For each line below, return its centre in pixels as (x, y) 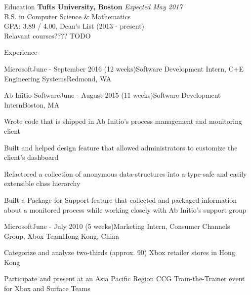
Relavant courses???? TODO (47, 35)
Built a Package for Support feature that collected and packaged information (121, 200)
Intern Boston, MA (32, 104)
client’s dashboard (31, 157)
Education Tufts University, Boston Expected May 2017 (93, 6)
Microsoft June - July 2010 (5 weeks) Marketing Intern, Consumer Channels (117, 226)
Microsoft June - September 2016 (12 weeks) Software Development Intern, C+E (124, 68)
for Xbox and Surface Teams (47, 288)
